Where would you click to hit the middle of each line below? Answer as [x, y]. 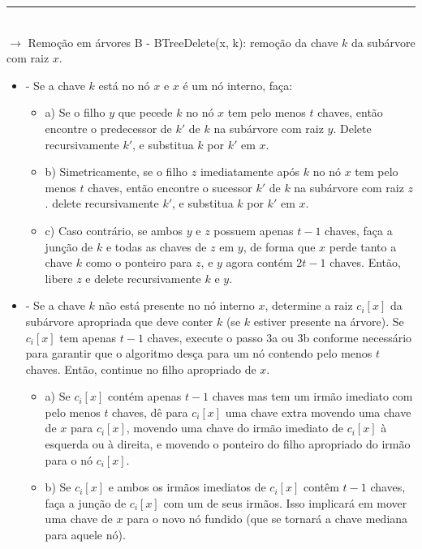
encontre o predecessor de [108, 128]
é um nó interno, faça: [238, 85]
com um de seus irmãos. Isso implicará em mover [285, 502]
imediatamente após [250, 172]
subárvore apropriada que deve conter [119, 321]
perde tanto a [363, 246]
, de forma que [279, 246]
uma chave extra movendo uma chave [318, 412]
